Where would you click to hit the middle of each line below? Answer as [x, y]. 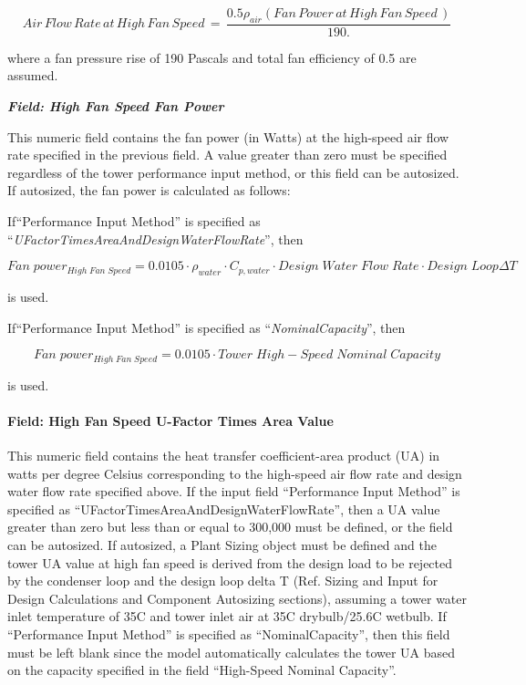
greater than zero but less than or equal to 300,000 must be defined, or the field [230, 527]
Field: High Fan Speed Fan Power [116, 106]
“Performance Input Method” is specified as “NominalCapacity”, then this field [229, 633]
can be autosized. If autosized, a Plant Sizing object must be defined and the [222, 544]
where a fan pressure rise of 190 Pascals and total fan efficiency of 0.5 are [212, 57]
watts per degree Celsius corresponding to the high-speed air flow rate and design [235, 473]
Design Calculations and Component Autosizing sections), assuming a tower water [237, 598]
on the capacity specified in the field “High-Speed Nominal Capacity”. [202, 670]
